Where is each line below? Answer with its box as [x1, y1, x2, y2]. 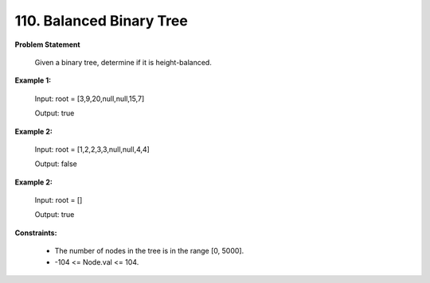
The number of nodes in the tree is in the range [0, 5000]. [54, 246, 244, 256]
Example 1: [14, 76, 52, 85]
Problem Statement [14, 40, 80, 49]
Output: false [34, 159, 77, 169]
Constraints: [14, 227, 57, 238]
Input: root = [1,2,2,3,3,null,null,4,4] [34, 144, 150, 154]
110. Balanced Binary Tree [14, 12, 189, 29]
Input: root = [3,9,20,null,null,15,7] [34, 94, 145, 103]
